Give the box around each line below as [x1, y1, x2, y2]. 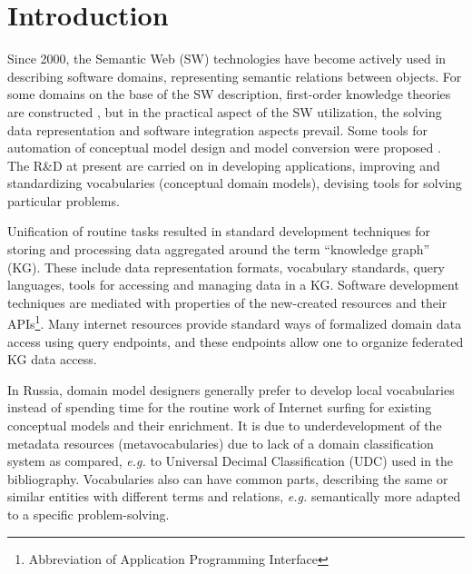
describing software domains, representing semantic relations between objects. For [7, 66, 462, 85]
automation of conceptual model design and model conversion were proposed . [7, 138, 441, 157]
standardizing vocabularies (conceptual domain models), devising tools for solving [7, 173, 462, 193]
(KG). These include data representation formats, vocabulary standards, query [7, 257, 445, 276]
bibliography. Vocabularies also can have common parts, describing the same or [7, 469, 448, 488]
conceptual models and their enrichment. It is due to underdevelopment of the [7, 416, 442, 435]
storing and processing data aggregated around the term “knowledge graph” [7, 240, 430, 259]
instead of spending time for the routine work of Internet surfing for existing [7, 398, 432, 417]
